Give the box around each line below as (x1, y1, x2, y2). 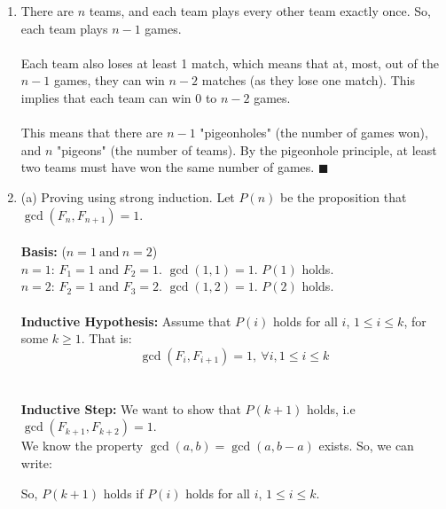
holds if (103, 483, 144, 502)
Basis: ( (20, 242, 67, 261)
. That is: (81, 329, 132, 348)
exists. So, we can (318, 436, 414, 455)
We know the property (20, 436, 144, 455)
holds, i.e (307, 399, 356, 418)
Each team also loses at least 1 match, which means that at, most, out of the (20, 53, 439, 72)
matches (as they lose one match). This (201, 71, 415, 90)
